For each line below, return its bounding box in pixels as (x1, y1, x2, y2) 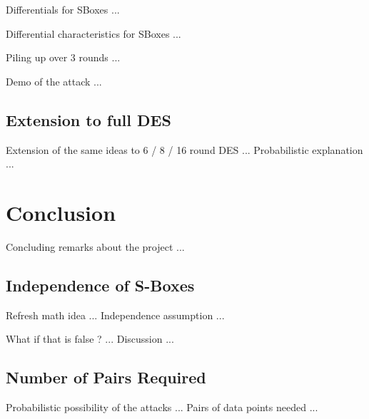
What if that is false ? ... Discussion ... (6, 331, 174, 346)
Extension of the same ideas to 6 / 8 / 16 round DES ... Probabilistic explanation (6, 142, 363, 157)
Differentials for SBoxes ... (6, 2, 120, 16)
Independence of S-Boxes (6, 274, 195, 296)
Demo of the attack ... (6, 73, 102, 88)
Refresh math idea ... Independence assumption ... (6, 307, 225, 322)
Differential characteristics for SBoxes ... (6, 26, 181, 41)
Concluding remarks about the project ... (6, 239, 185, 254)
